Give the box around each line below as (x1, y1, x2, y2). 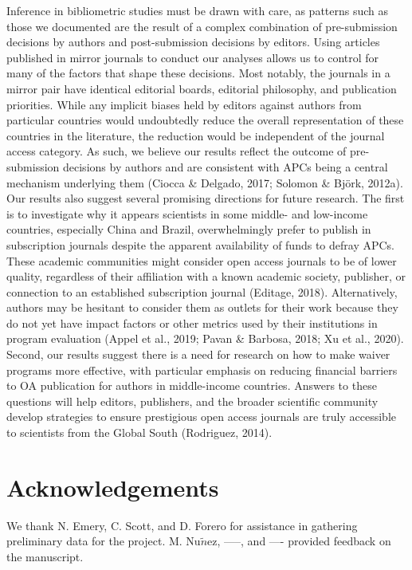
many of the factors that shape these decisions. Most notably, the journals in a (6, 65, 390, 81)
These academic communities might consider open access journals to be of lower (6, 252, 397, 269)
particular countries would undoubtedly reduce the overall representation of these (6, 112, 404, 128)
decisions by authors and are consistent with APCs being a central (63, 158, 388, 175)
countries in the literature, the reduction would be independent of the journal (6, 127, 385, 143)
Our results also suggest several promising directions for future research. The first (6, 190, 405, 206)
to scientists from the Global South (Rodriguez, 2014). (6, 424, 273, 441)
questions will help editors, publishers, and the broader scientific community (6, 392, 379, 409)
